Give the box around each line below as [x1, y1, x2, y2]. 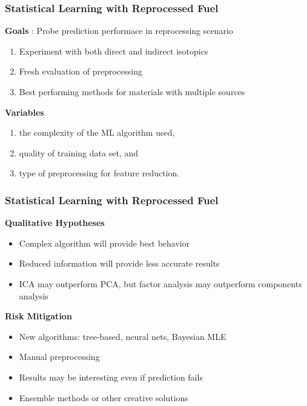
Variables [5, 105, 44, 118]
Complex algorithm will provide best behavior [19, 236, 190, 249]
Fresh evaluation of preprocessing [19, 65, 142, 78]
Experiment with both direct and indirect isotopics [19, 44, 208, 57]
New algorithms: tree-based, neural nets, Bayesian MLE [19, 330, 226, 342]
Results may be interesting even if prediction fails [19, 370, 203, 383]
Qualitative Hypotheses [5, 216, 105, 229]
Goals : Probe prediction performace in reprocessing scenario [5, 24, 233, 37]
